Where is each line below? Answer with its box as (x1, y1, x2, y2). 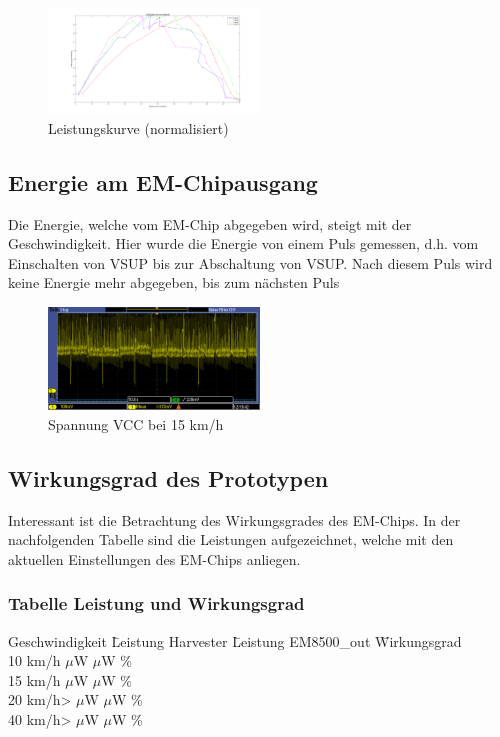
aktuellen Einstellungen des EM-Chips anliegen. (8, 548, 301, 569)
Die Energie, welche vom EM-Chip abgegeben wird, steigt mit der (8, 213, 412, 234)
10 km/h (8, 650, 61, 671)
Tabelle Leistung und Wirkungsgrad (8, 591, 305, 616)
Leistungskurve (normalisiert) (48, 117, 229, 138)
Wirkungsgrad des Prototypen (8, 462, 329, 493)
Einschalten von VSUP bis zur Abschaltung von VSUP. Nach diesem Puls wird (8, 252, 493, 273)
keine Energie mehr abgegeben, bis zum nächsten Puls (8, 272, 340, 293)
